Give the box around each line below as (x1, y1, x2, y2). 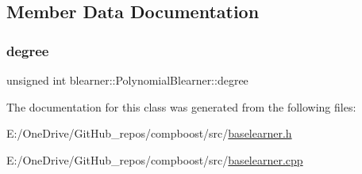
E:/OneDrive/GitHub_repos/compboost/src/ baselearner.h (6, 125, 292, 142)
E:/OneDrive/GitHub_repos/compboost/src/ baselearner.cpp (6, 151, 303, 168)
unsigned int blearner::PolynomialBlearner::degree (6, 72, 248, 88)
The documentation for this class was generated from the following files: (6, 98, 356, 115)
